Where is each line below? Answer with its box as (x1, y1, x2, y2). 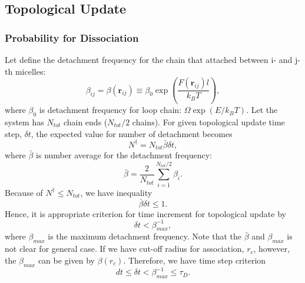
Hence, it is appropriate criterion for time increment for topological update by (5, 207, 286, 219)
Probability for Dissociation (5, 30, 139, 45)
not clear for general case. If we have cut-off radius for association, (5, 242, 244, 255)
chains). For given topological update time (132, 115, 285, 128)
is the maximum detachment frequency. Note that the (48, 230, 241, 242)
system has (5, 115, 44, 128)
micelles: (15, 65, 46, 77)
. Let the (246, 104, 278, 116)
